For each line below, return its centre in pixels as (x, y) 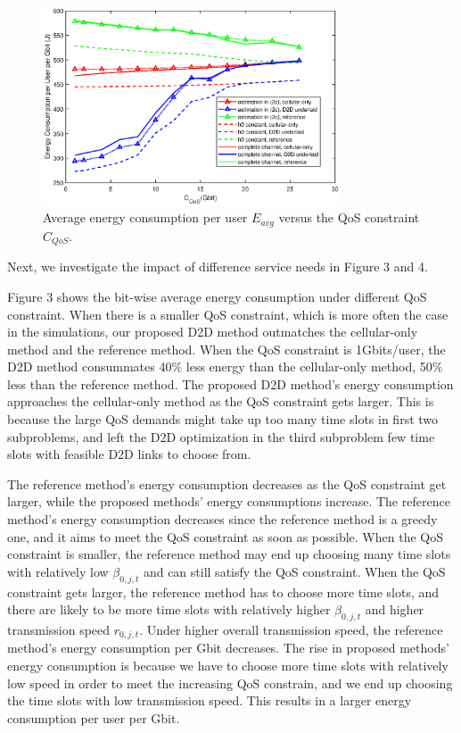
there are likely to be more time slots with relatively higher (169, 609)
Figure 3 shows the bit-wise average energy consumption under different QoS (217, 296)
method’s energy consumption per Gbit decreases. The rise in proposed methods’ (228, 648)
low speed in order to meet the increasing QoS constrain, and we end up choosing (230, 683)
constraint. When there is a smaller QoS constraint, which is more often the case (228, 314)
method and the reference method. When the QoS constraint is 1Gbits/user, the (226, 349)
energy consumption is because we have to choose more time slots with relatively (228, 666)
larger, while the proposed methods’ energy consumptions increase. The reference (229, 501)
